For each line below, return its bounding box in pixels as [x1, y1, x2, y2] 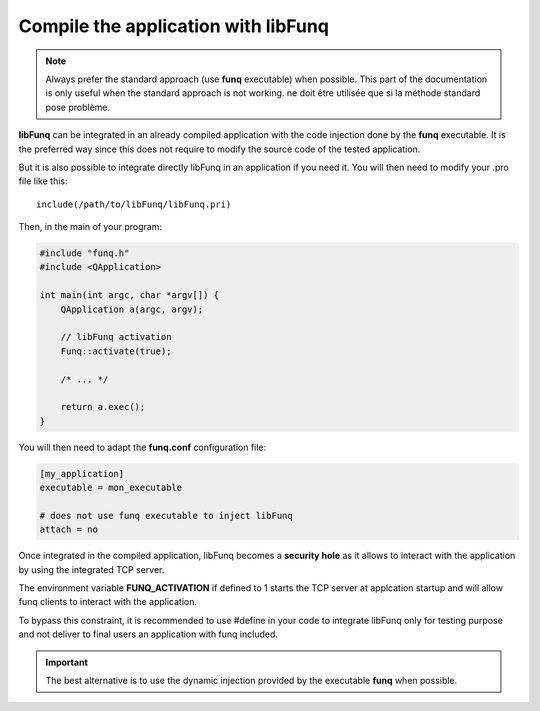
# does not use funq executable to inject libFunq [39, 510, 294, 521]
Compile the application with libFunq [18, 15, 330, 37]
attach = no [39, 524, 99, 535]
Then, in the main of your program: [18, 221, 163, 233]
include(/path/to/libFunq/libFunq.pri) [36, 198, 232, 210]
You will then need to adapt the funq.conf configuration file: [18, 441, 267, 453]
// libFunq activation [60, 331, 172, 343]
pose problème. [45, 101, 111, 113]
